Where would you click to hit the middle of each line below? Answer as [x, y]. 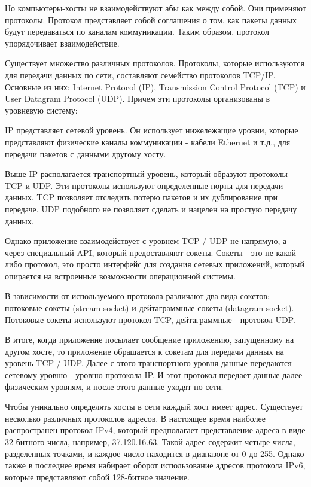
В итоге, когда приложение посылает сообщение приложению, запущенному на [150, 340]
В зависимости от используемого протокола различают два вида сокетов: [137, 296]
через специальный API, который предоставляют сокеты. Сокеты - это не [139, 252]
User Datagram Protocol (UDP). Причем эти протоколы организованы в [138, 98]
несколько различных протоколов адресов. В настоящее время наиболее [135, 418]
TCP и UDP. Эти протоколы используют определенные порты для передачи [144, 185]
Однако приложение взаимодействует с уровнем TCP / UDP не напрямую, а [146, 241]
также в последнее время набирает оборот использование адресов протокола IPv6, [155, 465]
